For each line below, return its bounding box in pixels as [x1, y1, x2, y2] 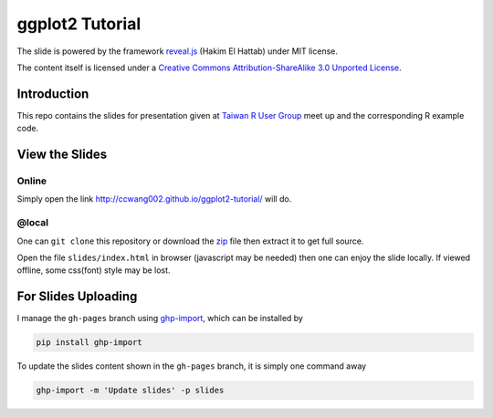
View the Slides [16, 147, 108, 162]
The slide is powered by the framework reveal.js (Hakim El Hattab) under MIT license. [16, 46, 338, 57]
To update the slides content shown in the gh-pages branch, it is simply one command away [16, 361, 367, 371]
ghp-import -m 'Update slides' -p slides [36, 385, 225, 396]
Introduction [16, 86, 89, 101]
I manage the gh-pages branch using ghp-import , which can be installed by [16, 313, 303, 324]
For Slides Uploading [16, 288, 138, 305]
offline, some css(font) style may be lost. [16, 265, 171, 276]
